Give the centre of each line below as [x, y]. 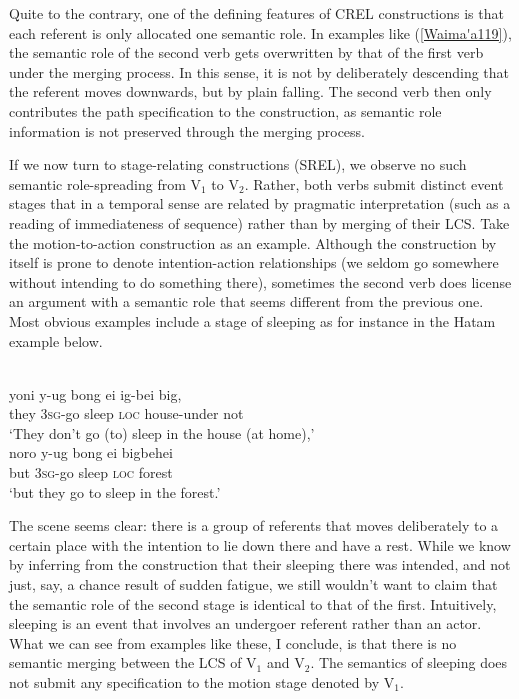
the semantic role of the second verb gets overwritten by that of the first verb [246, 52]
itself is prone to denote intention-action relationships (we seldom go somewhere [254, 262]
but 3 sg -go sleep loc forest [91, 472]
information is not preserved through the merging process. [187, 130]
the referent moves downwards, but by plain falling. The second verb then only [250, 91]
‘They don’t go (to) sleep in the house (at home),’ [162, 432]
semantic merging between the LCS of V [133, 662]
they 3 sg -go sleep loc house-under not [126, 413]
